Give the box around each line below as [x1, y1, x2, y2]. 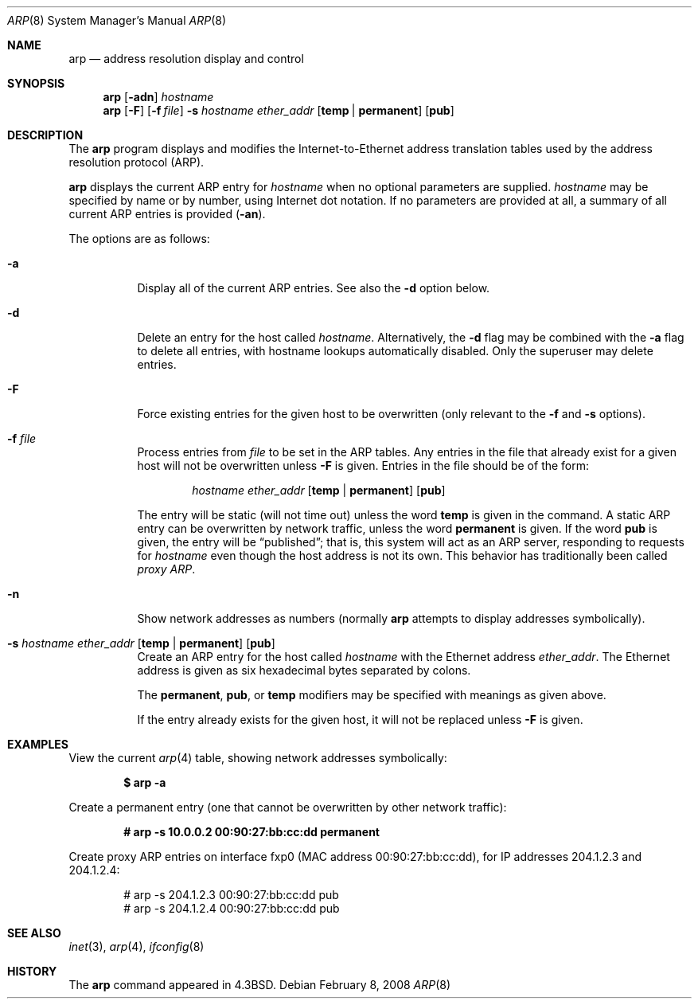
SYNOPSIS [7, 76, 65, 90]
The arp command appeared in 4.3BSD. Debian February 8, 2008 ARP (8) [68, 978, 451, 991]
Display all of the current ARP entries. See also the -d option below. [137, 281, 490, 295]
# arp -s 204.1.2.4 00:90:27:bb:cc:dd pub [123, 901, 340, 915]
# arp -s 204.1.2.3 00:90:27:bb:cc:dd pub [123, 888, 339, 901]
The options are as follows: [68, 232, 210, 245]
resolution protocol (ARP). [68, 155, 205, 169]
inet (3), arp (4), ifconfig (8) [68, 940, 205, 953]
